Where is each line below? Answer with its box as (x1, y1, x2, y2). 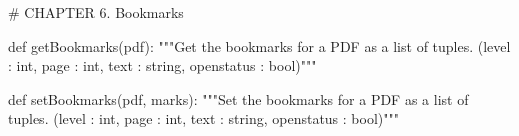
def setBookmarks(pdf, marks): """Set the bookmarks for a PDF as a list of (8, 88, 469, 109)
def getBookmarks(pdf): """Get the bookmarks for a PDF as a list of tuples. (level (8, 35, 511, 56)
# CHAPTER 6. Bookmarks (8, 2, 184, 22)
